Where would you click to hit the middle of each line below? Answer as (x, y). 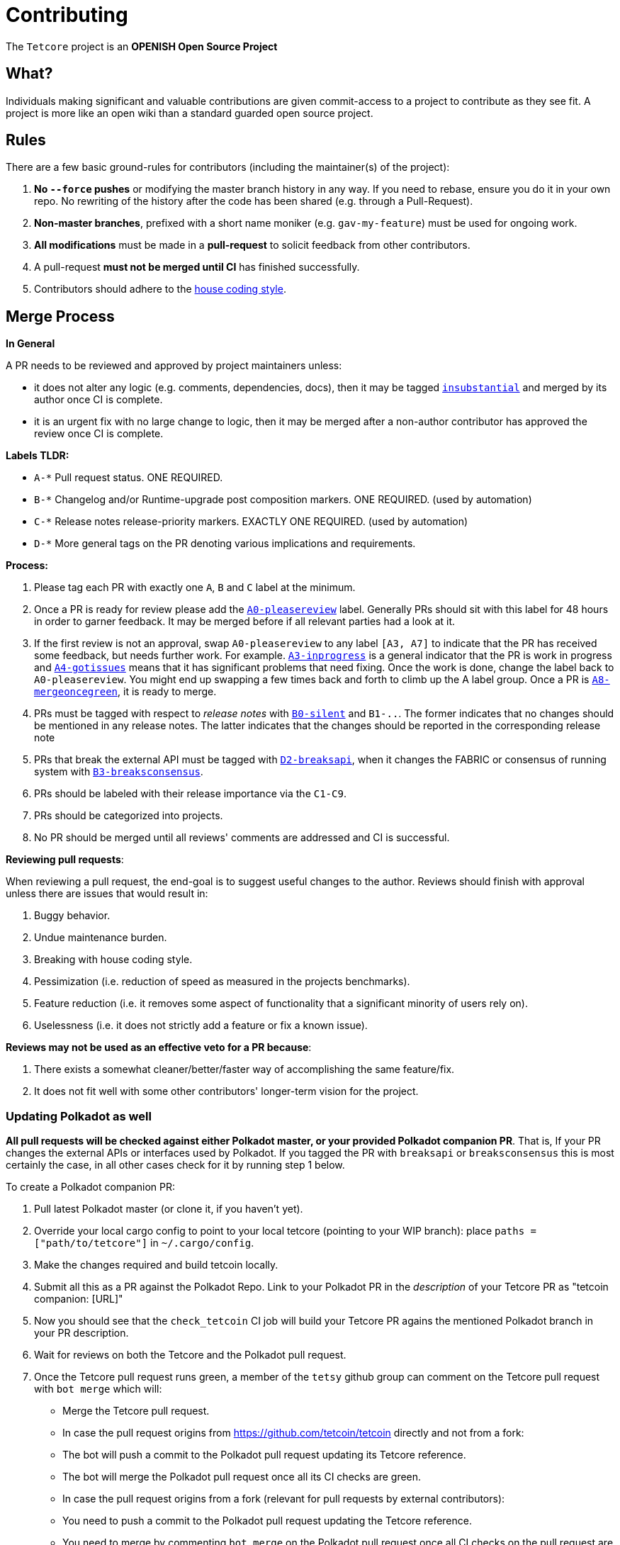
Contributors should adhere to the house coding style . (160, 289)
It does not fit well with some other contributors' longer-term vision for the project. (226, 1091)
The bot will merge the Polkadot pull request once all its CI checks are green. (242, 1477)
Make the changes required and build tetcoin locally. (156, 1265)
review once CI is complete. (99, 434)
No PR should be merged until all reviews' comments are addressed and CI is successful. (242, 838)
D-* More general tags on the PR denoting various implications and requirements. (225, 544)
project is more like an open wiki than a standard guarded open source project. (190, 113)
